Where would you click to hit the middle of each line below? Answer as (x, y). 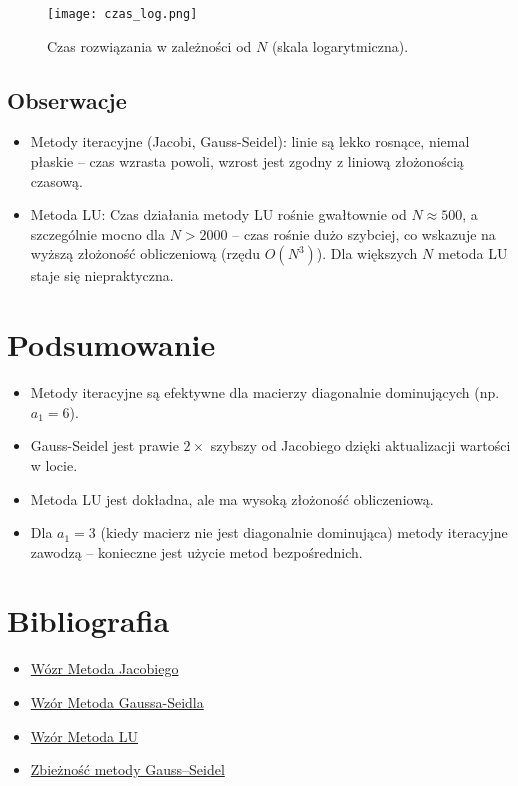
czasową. (56, 180)
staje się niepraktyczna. (102, 275)
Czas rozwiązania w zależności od (149, 45)
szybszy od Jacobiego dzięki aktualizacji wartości (360, 445)
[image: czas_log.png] (122, 14)
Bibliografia (88, 620)
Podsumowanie (111, 344)
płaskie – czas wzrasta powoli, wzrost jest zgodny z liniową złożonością (247, 161)
